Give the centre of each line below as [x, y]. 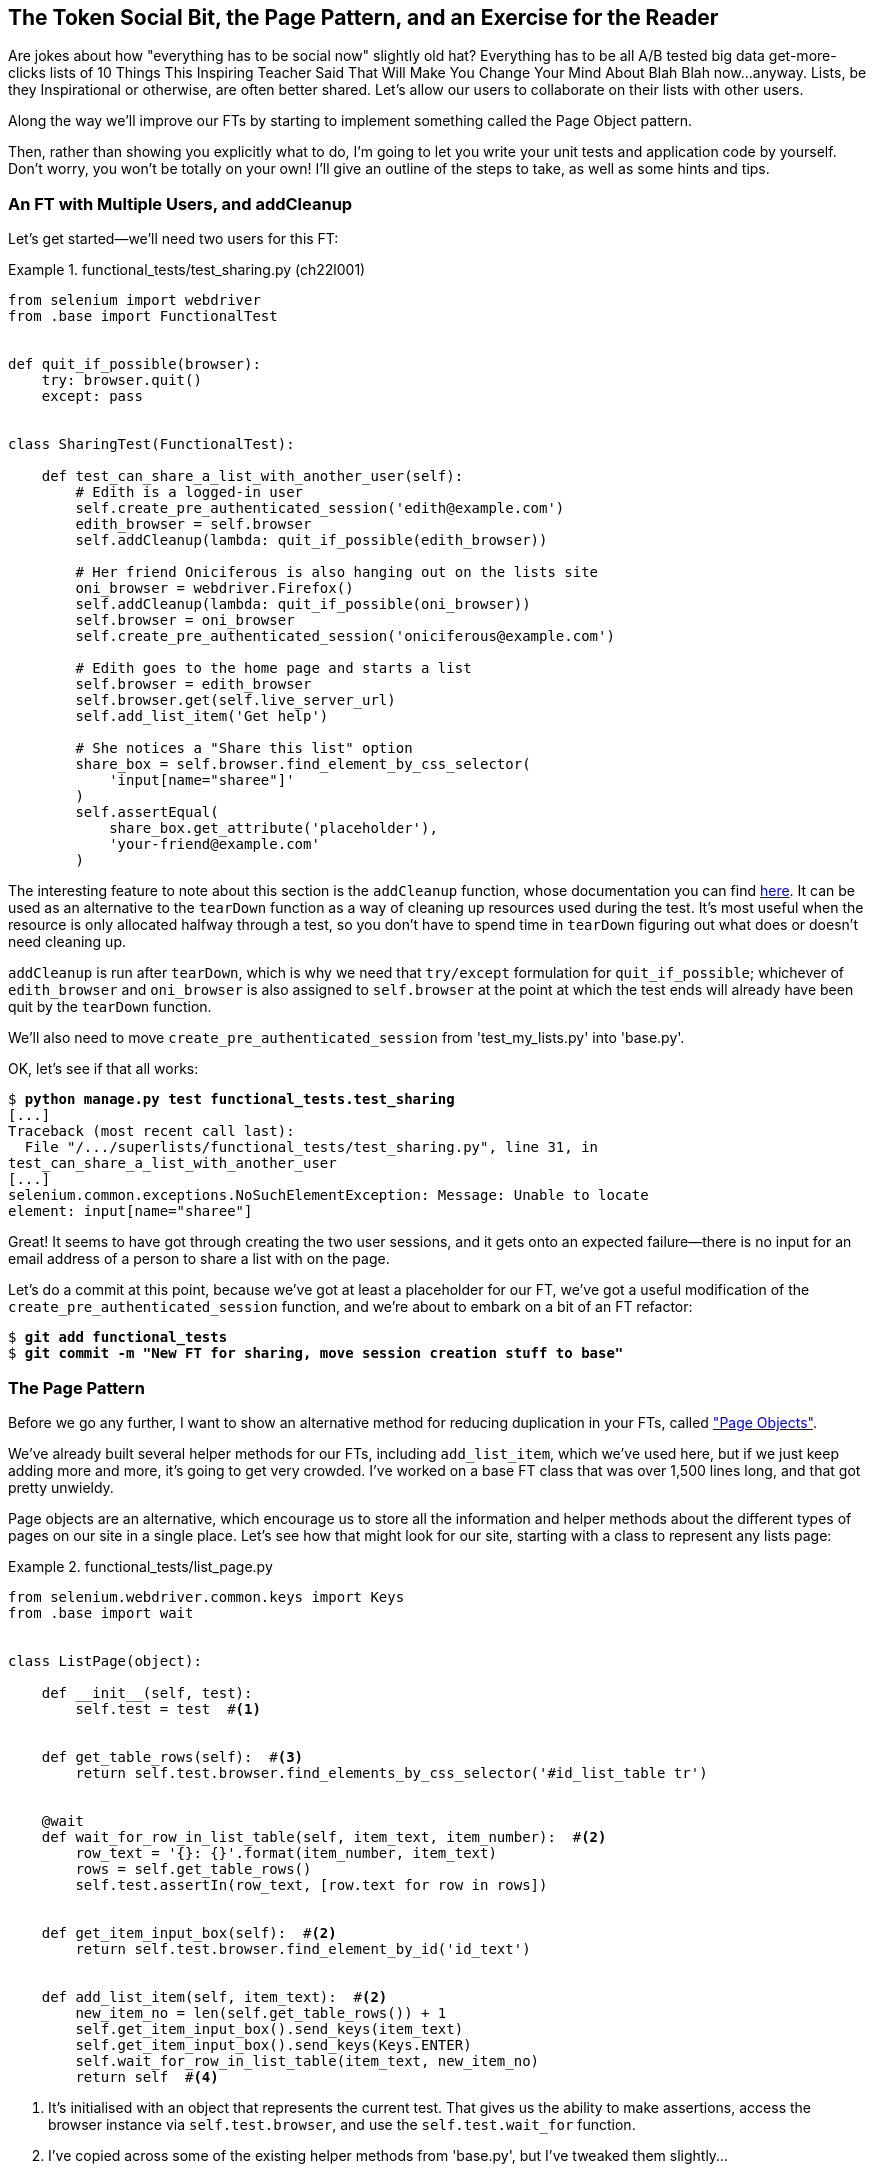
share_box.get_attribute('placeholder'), [273, 828]
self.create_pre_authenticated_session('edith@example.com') [320, 508]
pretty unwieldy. [61, 1487]
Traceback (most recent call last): [151, 1131]
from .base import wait [101, 1612]
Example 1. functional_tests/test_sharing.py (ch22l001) [187, 270]
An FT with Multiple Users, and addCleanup [180, 203]
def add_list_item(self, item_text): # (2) [214, 1996]
